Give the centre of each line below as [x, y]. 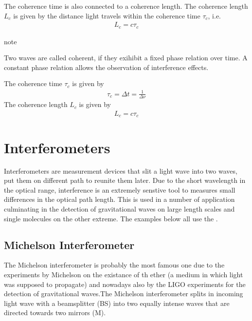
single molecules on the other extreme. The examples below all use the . [111, 218]
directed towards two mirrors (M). [55, 312]
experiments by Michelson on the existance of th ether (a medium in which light [124, 274]
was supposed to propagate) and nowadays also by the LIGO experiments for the [125, 284]
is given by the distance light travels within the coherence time [107, 15]
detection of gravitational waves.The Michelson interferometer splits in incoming [124, 294]
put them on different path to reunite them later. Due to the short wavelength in [125, 180]
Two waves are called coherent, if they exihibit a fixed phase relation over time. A [126, 58]
